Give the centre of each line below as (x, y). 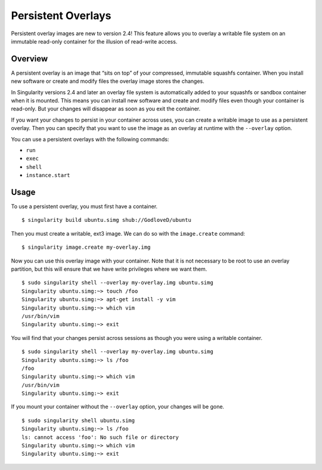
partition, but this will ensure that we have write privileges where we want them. (109, 269)
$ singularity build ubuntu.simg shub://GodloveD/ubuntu (107, 220)
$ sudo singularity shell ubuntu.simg (78, 420)
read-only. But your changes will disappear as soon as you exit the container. (106, 109)
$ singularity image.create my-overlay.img (86, 247)
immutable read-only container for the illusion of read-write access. (94, 41)
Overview (30, 59)
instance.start (48, 175)
